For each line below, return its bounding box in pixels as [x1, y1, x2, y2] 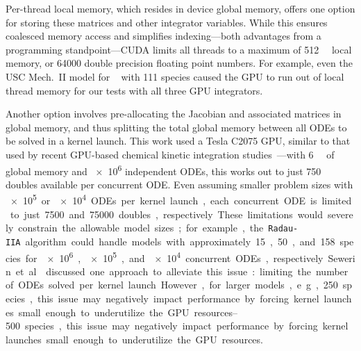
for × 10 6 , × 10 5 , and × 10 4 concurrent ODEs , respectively [25, 248, 324, 265]
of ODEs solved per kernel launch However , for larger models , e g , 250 [6, 277, 338, 292]
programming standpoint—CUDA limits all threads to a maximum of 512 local [6, 42, 352, 56]
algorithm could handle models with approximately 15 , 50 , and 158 [25, 234, 335, 248]
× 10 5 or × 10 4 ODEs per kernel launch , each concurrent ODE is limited [10, 191, 352, 208]
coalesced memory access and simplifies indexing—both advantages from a [6, 28, 321, 43]
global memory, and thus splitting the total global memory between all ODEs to [6, 120, 347, 134]
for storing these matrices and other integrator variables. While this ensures [6, 15, 328, 29]
